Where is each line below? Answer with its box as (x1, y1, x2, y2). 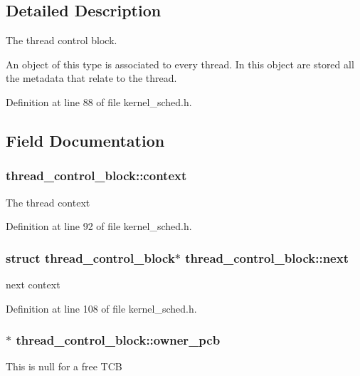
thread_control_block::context (6, 167, 187, 184)
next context (6, 276, 60, 291)
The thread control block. (6, 33, 117, 48)
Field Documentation (6, 129, 165, 151)
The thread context (6, 194, 90, 209)
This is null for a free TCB (6, 359, 122, 374)
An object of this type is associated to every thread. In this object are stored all (6, 56, 354, 71)
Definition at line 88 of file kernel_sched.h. (6, 94, 192, 109)
